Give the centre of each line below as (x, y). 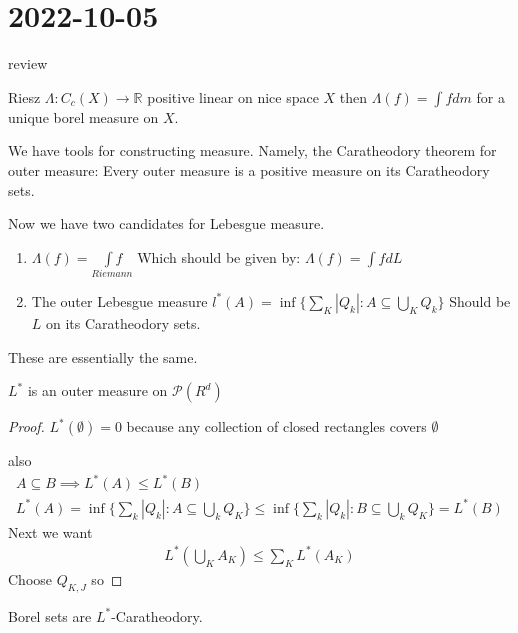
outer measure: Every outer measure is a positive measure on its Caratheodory (249, 169)
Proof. (26, 426)
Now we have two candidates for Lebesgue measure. (166, 223)
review (28, 63)
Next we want (50, 531)
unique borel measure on (83, 116)
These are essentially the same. (103, 356)
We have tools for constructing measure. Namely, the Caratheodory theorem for (252, 150)
